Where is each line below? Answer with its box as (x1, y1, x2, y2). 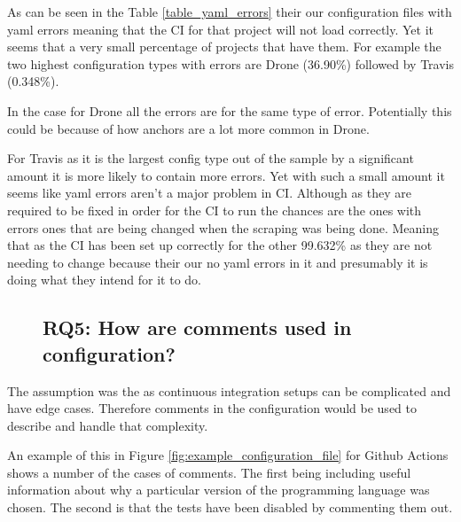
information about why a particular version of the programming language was (7, 480, 430, 499)
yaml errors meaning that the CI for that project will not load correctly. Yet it (7, 19, 434, 38)
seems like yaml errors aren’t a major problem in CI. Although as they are (7, 183, 411, 202)
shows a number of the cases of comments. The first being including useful (7, 463, 411, 481)
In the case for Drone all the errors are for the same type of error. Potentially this (7, 101, 452, 120)
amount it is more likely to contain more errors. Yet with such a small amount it (7, 166, 445, 184)
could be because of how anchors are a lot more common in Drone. (7, 119, 370, 137)
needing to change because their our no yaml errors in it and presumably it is (7, 253, 428, 271)
